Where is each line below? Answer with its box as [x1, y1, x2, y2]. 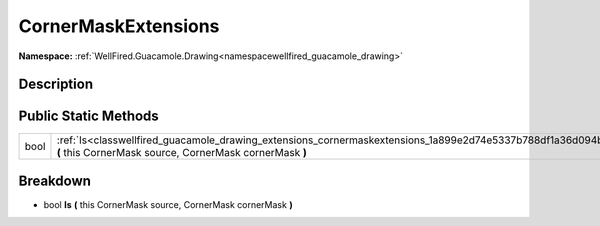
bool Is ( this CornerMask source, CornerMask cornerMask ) [43, 198, 294, 210]
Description [18, 76, 94, 93]
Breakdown [18, 172, 92, 189]
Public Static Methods [18, 108, 159, 125]
